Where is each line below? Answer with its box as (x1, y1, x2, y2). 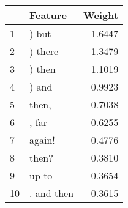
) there (29, 44, 59, 58)
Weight (83, 8, 119, 22)
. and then (29, 186, 74, 200)
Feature (29, 8, 67, 22)
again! (29, 133, 55, 147)
